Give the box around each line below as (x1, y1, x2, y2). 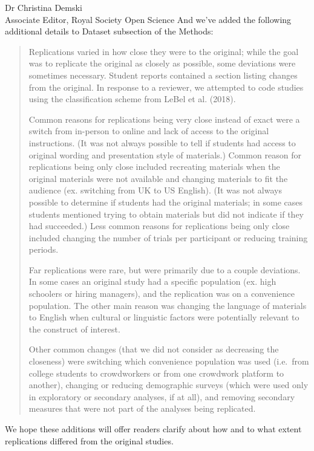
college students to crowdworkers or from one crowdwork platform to (28, 366, 284, 379)
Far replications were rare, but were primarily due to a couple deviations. (28, 263, 301, 276)
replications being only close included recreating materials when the (28, 160, 280, 173)
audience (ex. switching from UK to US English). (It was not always (28, 184, 282, 196)
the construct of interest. (28, 322, 120, 335)
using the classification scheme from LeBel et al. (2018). (28, 92, 236, 105)
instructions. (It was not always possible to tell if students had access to (28, 136, 296, 149)
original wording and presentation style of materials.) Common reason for (28, 148, 301, 161)
